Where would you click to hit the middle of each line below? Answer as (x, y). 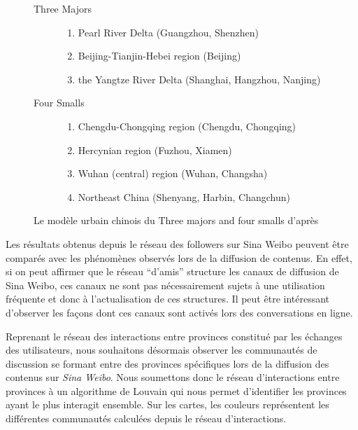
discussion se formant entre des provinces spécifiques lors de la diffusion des (167, 363)
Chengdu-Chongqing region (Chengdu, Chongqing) (187, 126)
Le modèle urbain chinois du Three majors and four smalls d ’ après (176, 220)
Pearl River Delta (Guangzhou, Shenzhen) (169, 32)
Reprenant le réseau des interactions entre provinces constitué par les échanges (174, 336)
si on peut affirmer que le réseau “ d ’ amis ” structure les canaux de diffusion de (172, 271)
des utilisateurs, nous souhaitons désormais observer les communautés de (162, 350)
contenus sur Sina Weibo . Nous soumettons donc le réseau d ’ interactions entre (173, 377)
